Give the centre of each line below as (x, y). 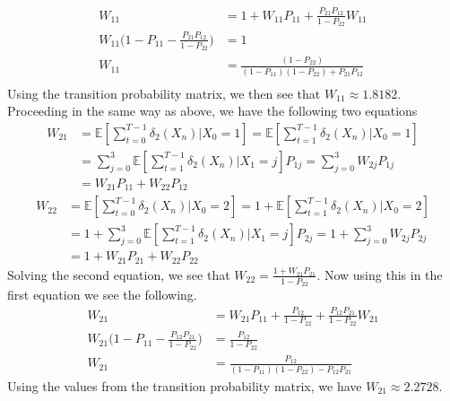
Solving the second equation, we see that (119, 274)
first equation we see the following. (102, 295)
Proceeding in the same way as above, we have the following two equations (212, 111)
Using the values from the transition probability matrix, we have (185, 385)
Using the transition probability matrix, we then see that (164, 93)
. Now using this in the (380, 274)
